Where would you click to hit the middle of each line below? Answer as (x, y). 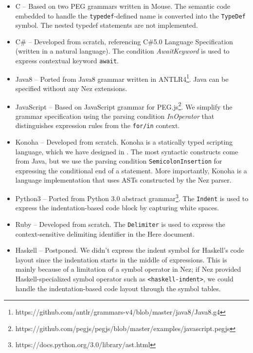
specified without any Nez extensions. (71, 88)
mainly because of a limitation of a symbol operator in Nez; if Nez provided (128, 269)
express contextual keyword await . (67, 61)
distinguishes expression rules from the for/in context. (98, 125)
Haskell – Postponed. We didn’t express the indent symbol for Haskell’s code (130, 250)
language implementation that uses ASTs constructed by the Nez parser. (123, 180)
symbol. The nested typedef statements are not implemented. (107, 25)
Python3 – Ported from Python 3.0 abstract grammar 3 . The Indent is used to (132, 197)
